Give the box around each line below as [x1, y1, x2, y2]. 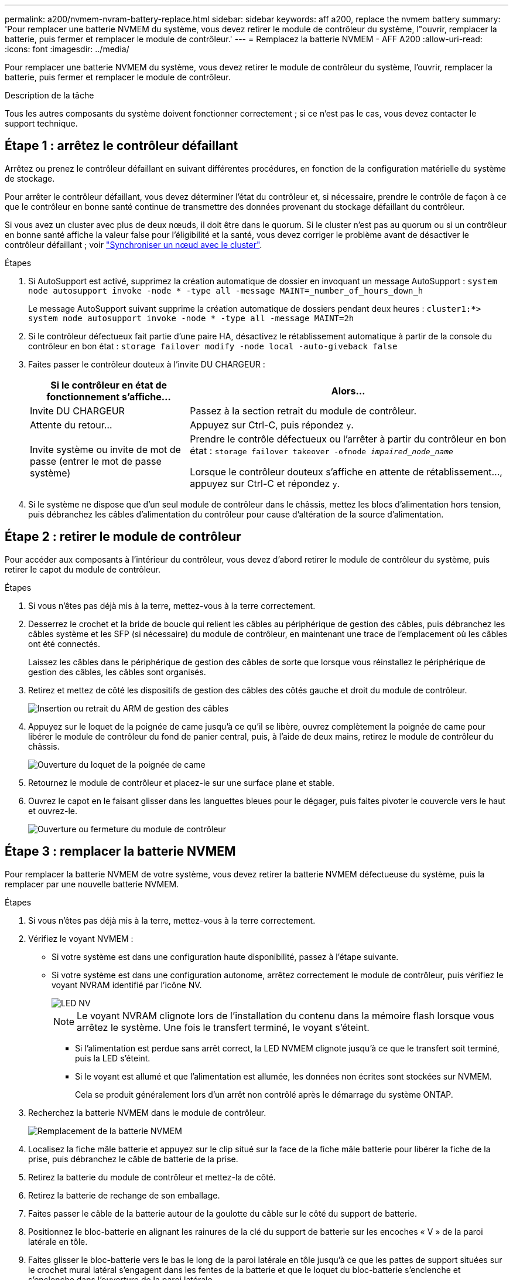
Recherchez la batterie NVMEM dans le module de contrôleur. [28, 1107, 266, 1118]
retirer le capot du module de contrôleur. [5, 564, 160, 574]
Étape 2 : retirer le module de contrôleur [5, 529, 241, 544]
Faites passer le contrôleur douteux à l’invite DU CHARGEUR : [28, 359, 265, 369]
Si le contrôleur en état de [50, 379, 167, 391]
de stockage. [5, 173, 55, 183]
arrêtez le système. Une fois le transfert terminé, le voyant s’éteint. [77, 1021, 370, 1033]
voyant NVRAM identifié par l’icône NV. [52, 979, 202, 990]
